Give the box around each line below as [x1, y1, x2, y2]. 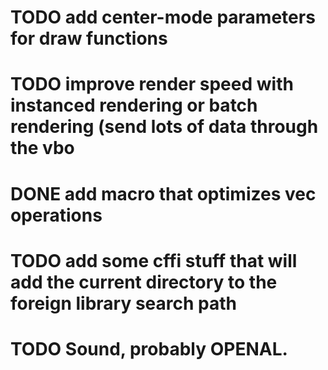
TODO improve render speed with [10, 73, 294, 96]
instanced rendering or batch [10, 94, 258, 117]
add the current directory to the [10, 271, 278, 293]
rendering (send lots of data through [10, 116, 319, 138]
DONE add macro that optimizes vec [10, 182, 317, 205]
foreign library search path [10, 292, 237, 315]
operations [10, 204, 103, 226]
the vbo [10, 137, 75, 160]
